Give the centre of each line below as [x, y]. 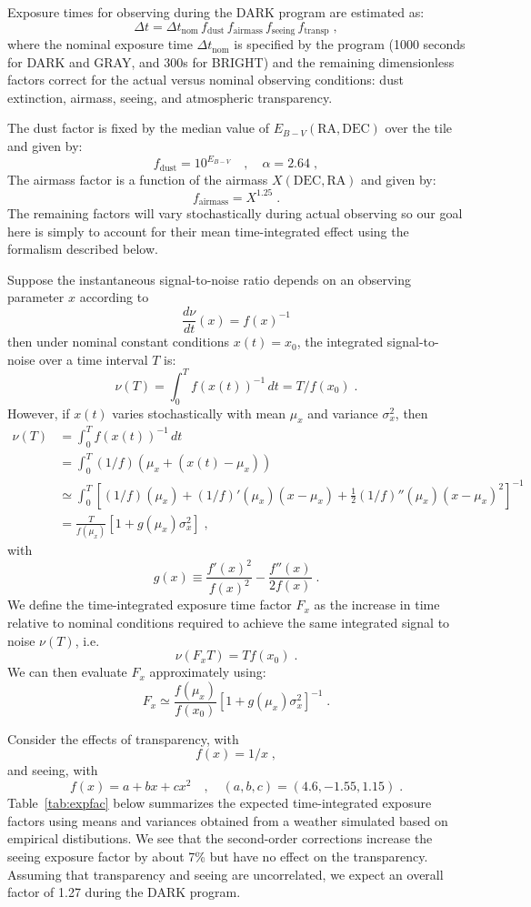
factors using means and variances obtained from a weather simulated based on [228, 820]
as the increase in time [377, 605]
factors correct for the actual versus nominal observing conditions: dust [205, 80]
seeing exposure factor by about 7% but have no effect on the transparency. [218, 856]
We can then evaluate [67, 672]
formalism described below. [83, 249]
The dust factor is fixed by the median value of [138, 128]
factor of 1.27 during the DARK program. [124, 892]
